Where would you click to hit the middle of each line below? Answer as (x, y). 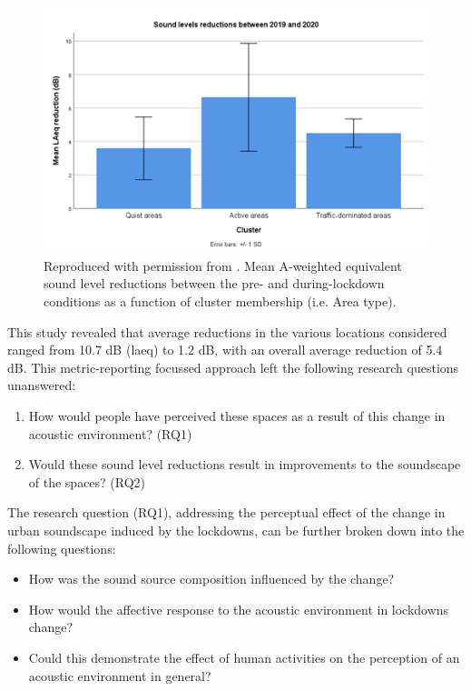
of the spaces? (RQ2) (87, 481)
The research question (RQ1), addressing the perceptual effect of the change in (226, 512)
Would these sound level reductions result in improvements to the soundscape (245, 464)
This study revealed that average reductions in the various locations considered (227, 331)
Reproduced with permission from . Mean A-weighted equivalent (223, 265)
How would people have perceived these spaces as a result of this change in (237, 416)
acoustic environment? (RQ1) (110, 433)
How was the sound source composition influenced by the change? (211, 579)
